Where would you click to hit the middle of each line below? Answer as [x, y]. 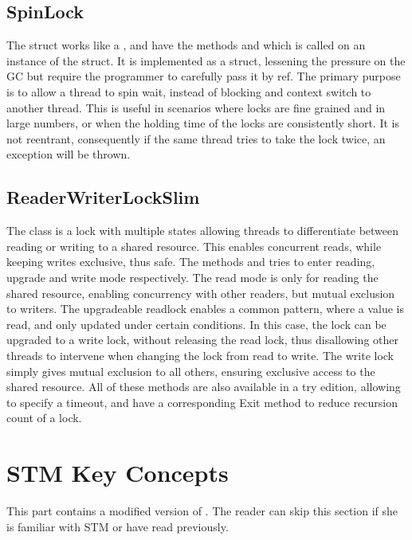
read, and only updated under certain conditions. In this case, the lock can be [196, 324]
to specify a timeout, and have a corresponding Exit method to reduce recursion [202, 402]
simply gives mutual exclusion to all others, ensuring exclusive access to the [191, 371]
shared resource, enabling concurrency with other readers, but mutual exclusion [201, 293]
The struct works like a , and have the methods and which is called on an [186, 45]
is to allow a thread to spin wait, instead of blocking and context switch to [189, 91]
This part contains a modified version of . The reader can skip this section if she [202, 511]
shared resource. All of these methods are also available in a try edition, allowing [204, 387]
